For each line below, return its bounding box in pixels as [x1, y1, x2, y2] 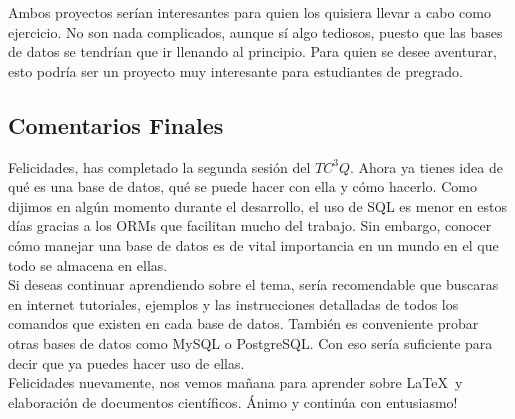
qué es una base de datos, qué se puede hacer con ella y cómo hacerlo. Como [8, 176, 477, 197]
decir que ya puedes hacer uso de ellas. [8, 352, 245, 373]
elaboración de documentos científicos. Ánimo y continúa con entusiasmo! [8, 391, 458, 412]
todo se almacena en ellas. [8, 254, 168, 275]
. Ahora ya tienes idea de [349, 156, 503, 177]
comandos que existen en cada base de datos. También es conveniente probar [8, 313, 479, 334]
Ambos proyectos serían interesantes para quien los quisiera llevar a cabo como [8, 2, 491, 22]
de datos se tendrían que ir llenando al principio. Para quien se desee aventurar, [8, 41, 497, 62]
